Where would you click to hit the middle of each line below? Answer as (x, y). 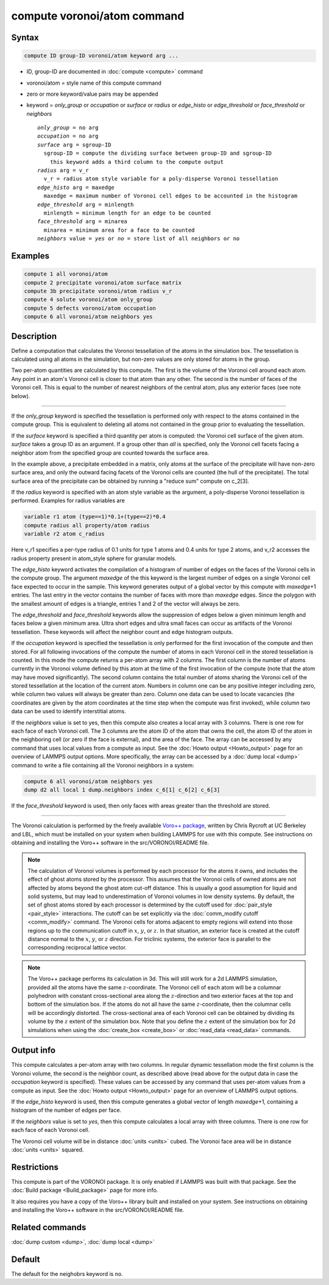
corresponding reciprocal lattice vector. (77, 947)
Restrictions (35, 1167)
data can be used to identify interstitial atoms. (69, 711)
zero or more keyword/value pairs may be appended (92, 94)
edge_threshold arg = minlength (86, 205)
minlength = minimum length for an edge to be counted (127, 213)
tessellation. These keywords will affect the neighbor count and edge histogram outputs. (122, 632)
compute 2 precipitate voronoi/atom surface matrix (103, 283)
